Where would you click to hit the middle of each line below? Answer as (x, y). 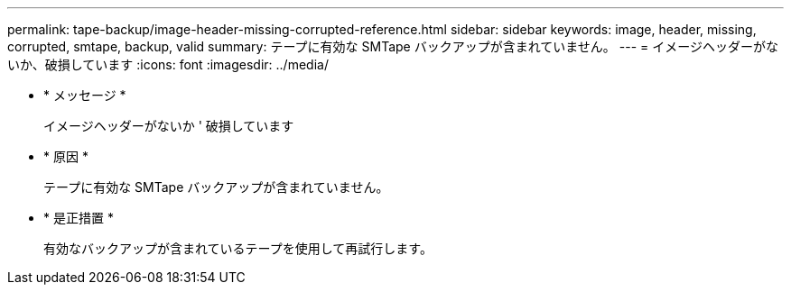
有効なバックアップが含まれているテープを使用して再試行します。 (238, 248)
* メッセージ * (85, 95)
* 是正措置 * (79, 218)
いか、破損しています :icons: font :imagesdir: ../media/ (168, 64)
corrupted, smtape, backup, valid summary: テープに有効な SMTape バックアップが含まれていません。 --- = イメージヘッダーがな (393, 46)
